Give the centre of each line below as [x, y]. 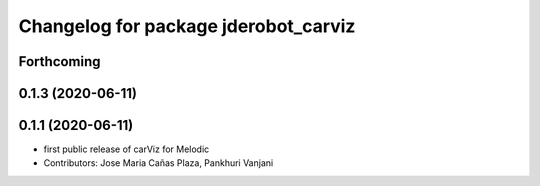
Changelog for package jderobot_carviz [187, 26]
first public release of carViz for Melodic [126, 149]
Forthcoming [59, 61]
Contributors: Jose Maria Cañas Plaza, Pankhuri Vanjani [158, 163]
